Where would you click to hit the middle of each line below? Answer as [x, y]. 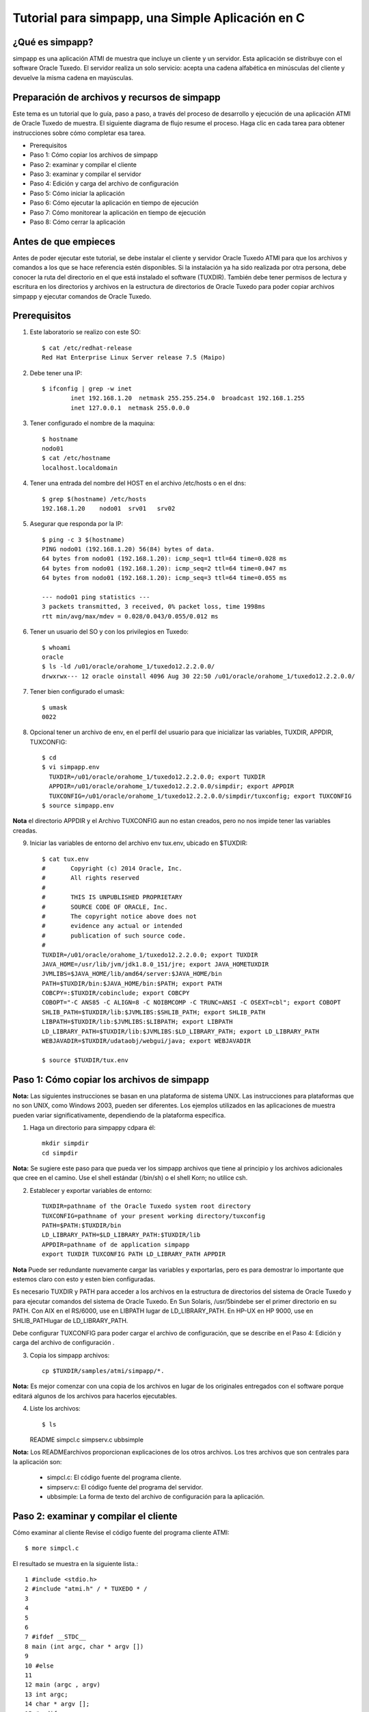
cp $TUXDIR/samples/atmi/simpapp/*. [103, 1371]
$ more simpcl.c [52, 1548]
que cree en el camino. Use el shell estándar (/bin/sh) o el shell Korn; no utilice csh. [130, 1178]
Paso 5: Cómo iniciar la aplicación [77, 193]
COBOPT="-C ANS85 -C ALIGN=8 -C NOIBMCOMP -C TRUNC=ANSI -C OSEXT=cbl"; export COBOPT [191, 1003]
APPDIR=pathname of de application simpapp [116, 1244]
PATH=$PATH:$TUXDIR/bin [82, 1225]
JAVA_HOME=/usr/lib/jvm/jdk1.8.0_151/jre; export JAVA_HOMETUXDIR [155, 964]
